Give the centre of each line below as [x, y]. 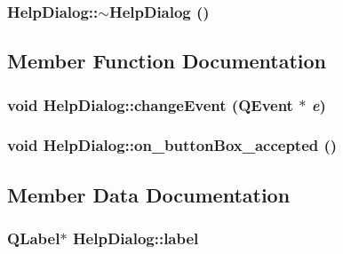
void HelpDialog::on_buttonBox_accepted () [172, 145]
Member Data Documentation [149, 194]
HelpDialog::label [136, 238]
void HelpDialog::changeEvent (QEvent [150, 104]
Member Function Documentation [167, 61]
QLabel [34, 238]
